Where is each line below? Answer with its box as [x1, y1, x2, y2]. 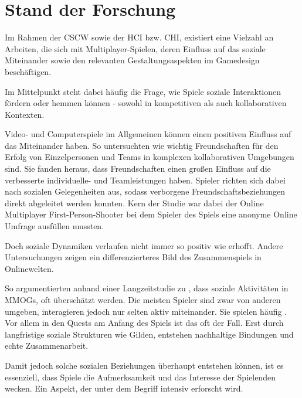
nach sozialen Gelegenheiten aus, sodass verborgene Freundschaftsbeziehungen [5, 185, 286, 198]
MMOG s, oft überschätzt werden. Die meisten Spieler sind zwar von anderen [5, 294, 281, 305]
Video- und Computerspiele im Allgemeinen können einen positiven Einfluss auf [5, 128, 291, 140]
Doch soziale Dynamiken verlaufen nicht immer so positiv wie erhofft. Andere [5, 239, 283, 251]
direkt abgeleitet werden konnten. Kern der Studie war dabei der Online [5, 196, 264, 209]
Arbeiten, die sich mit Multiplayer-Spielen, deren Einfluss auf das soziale [5, 42, 266, 55]
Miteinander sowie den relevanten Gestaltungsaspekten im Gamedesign [5, 54, 260, 66]
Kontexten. [5, 108, 45, 120]
